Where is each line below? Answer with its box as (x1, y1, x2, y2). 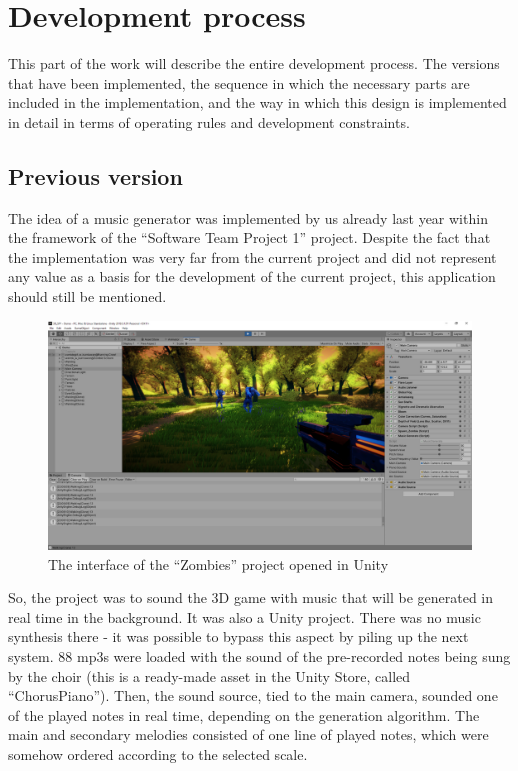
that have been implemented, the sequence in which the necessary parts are (8, 72, 470, 93)
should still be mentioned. (8, 286, 167, 307)
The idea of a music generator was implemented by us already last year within (8, 207, 488, 228)
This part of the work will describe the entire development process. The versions (8, 53, 500, 74)
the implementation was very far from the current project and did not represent (8, 246, 497, 267)
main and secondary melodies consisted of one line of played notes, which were (8, 724, 489, 745)
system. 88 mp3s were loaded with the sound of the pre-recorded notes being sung (8, 646, 511, 667)
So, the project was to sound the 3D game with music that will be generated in (8, 587, 494, 608)
